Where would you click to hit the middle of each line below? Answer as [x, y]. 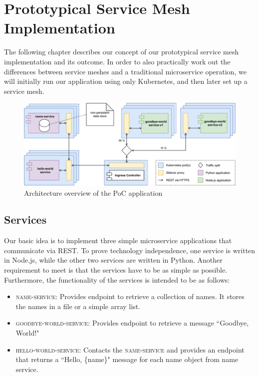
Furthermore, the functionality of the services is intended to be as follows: [117, 279]
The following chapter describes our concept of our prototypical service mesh [122, 52]
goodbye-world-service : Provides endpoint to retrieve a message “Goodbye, [132, 323]
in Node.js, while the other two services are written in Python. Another [113, 260]
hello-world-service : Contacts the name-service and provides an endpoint [130, 349]
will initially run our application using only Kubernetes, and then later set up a [126, 81]
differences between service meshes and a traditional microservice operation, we [125, 71]
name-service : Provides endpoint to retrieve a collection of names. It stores [130, 296]
